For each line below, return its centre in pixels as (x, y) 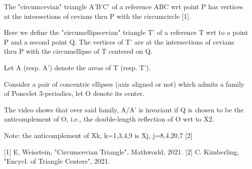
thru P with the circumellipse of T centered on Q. (78, 51)
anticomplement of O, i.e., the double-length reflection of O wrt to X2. (109, 119)
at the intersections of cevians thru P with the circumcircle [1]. (98, 16)
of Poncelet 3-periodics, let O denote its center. (74, 93)
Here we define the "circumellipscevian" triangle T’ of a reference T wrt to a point (126, 32)
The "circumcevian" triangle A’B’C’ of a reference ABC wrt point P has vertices (123, 6)
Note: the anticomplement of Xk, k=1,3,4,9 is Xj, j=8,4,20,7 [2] (98, 135)
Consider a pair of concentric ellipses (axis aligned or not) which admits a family (124, 84)
